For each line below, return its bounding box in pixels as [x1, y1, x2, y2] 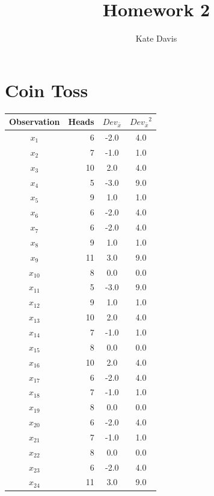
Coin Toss [5, 77, 88, 102]
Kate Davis [135, 32, 177, 45]
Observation [9, 115, 60, 128]
